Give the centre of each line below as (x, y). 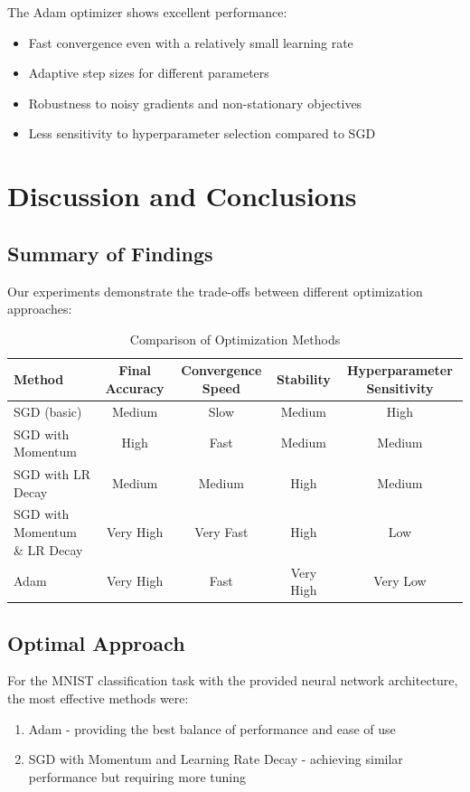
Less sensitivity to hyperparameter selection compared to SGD (202, 133)
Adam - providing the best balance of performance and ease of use (212, 728)
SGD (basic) (48, 411)
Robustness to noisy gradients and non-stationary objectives (195, 103)
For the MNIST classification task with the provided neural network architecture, (233, 680)
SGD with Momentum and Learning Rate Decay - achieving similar (216, 759)
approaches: (40, 309)
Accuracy (135, 387)
